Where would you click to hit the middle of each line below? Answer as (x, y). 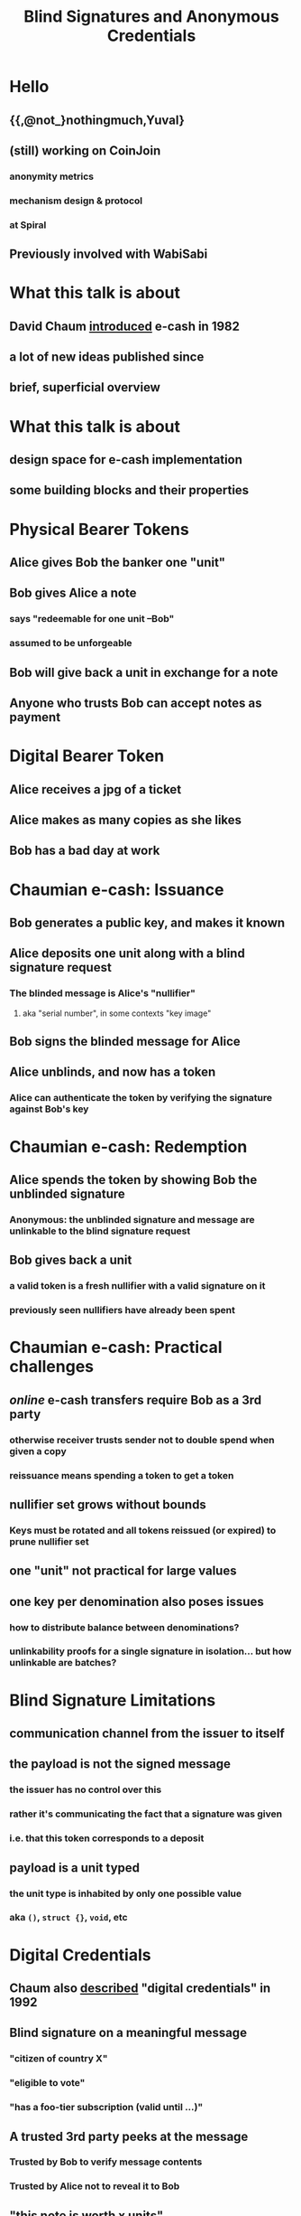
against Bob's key (49, 1109)
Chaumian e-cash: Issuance (117, 890)
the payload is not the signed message (120, 1764)
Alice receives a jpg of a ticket (96, 789)
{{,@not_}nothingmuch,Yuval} (97, 120)
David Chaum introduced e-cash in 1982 (125, 326)
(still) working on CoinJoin (85, 150)
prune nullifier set (49, 1541)
